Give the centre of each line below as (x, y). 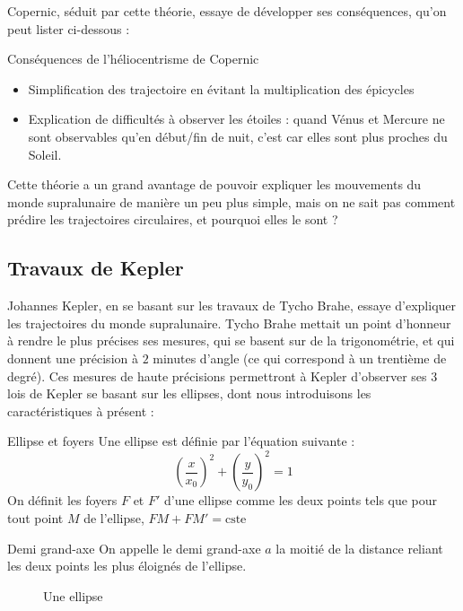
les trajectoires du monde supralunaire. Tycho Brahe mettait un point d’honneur (229, 323)
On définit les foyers (62, 500)
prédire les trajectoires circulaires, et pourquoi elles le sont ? (173, 219)
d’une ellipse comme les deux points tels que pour (301, 500)
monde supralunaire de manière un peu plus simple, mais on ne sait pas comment (231, 201)
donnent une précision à (73, 358)
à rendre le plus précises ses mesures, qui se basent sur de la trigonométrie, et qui (231, 340)
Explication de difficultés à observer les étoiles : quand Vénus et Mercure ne (236, 119)
